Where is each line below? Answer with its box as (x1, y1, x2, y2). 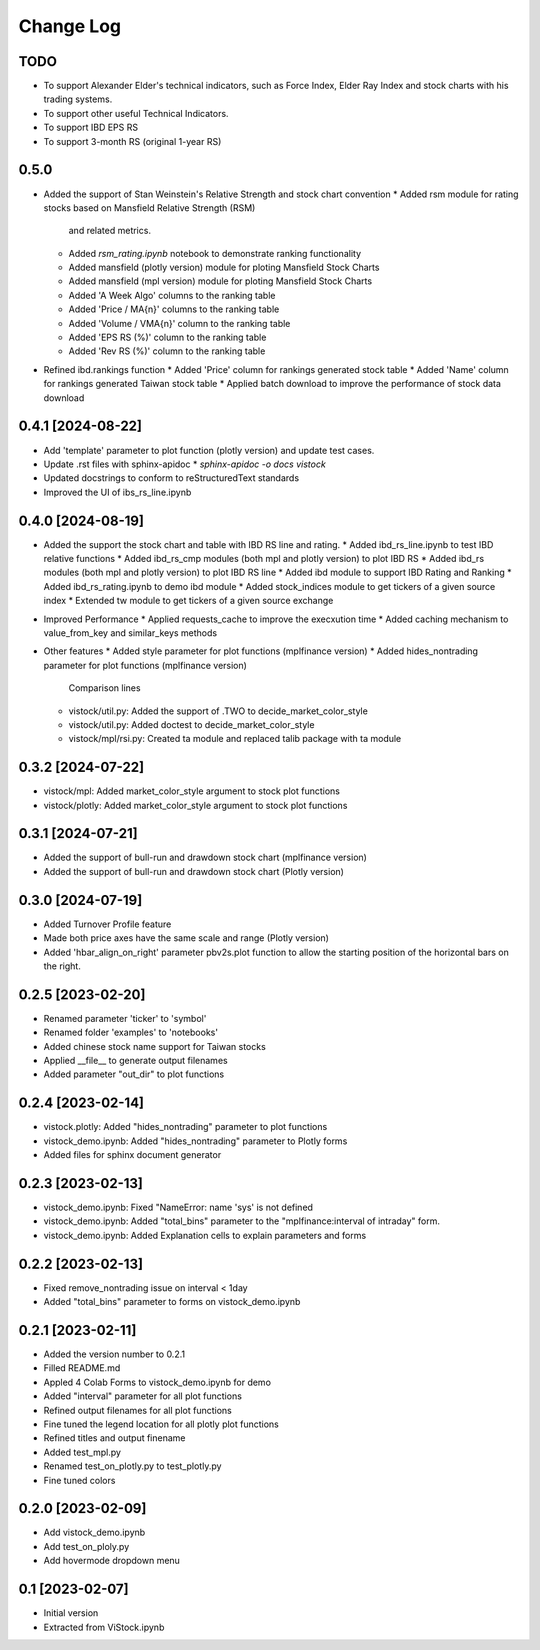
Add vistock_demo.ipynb (43, 1526, 146, 1539)
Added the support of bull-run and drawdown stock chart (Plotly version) (43, 865, 345, 877)
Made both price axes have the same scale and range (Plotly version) (43, 932, 330, 944)
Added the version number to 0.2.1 (43, 1348, 185, 1360)
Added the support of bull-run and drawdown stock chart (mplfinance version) (43, 851, 367, 864)
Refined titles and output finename (43, 1432, 186, 1444)
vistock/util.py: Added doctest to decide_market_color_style (68, 718, 315, 730)
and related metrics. (68, 225, 152, 237)
